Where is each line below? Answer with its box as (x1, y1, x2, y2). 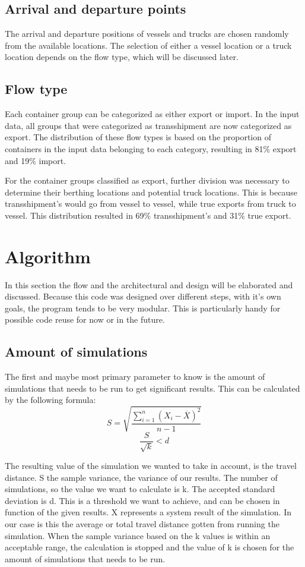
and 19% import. (5, 154, 66, 166)
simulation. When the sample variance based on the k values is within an (5, 529, 271, 541)
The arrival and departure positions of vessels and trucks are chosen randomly (5, 27, 289, 40)
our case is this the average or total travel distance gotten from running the (5, 517, 279, 530)
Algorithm (5, 244, 91, 268)
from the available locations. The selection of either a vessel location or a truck (5, 39, 292, 51)
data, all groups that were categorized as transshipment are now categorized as (5, 119, 292, 131)
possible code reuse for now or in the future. (5, 313, 165, 326)
